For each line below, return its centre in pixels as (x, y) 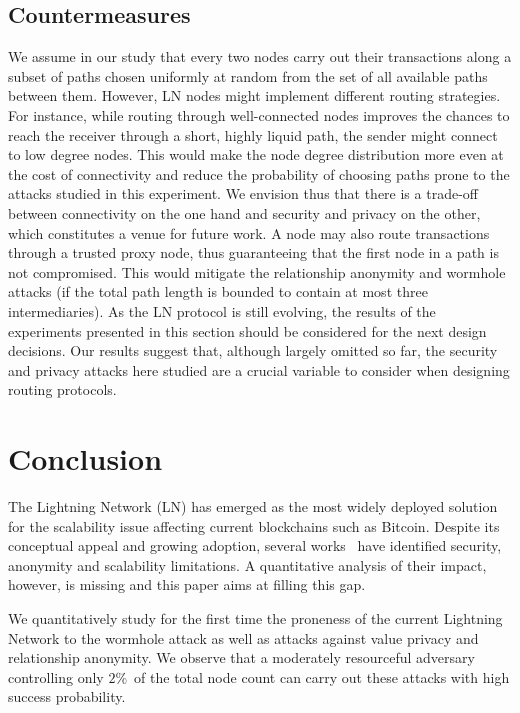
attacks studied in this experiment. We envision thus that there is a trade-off (243, 193)
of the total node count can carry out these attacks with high (322, 676)
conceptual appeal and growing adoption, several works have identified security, (255, 545)
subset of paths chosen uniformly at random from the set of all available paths (248, 75)
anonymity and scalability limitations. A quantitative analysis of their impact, (247, 564)
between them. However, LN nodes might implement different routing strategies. (254, 95)
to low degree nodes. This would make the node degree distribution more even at (256, 154)
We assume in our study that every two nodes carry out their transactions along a (260, 56)
